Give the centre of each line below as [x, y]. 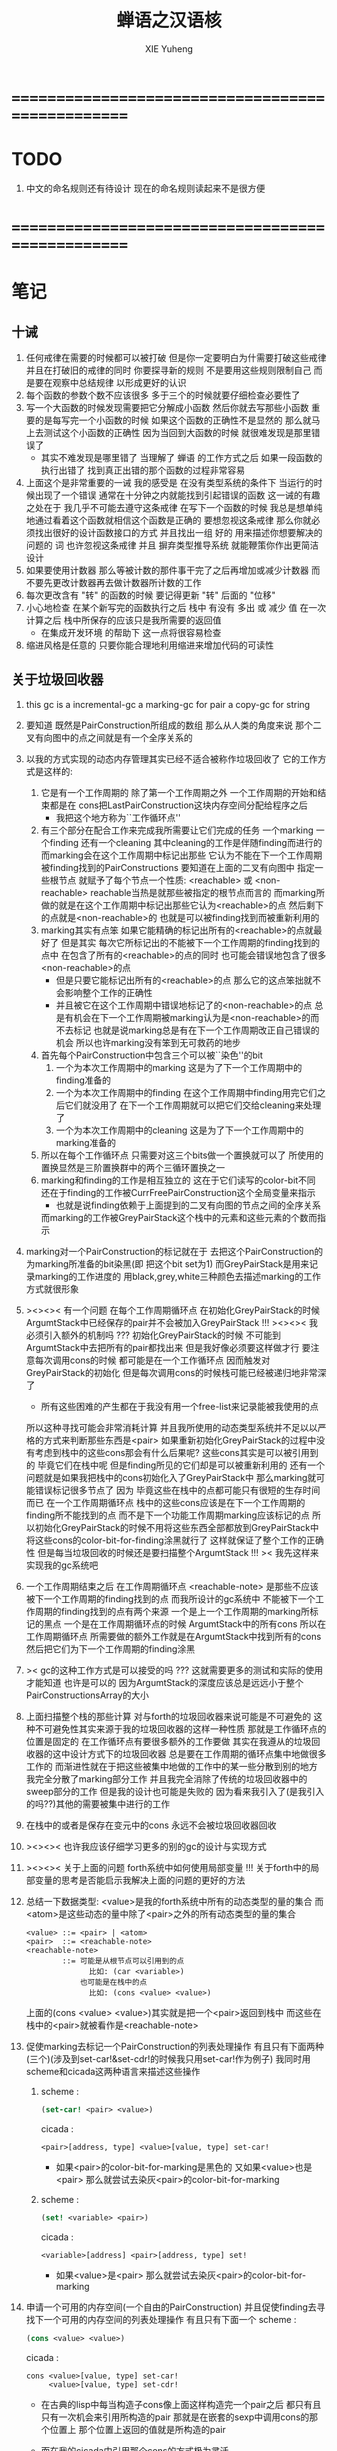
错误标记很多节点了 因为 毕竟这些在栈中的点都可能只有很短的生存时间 [177, 1490]
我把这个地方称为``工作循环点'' [118, 817]
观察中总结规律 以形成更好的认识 [119, 383]
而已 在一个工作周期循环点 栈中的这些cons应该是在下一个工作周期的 [165, 1502]
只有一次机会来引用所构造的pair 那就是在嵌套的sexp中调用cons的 [175, 2417]
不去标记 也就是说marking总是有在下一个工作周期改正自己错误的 [187, 1030]
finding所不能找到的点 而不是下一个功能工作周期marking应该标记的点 [167, 1515]
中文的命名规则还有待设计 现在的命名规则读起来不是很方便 [145, 188]
